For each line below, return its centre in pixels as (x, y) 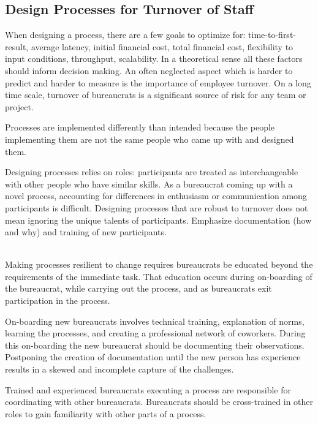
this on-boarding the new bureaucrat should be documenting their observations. (155, 345)
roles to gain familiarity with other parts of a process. (106, 413)
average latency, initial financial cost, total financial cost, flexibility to (162, 46)
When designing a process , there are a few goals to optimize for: (125, 35)
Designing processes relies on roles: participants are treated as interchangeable (152, 172)
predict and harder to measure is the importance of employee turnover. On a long (158, 82)
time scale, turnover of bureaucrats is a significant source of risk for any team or (156, 95)
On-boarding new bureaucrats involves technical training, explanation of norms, (155, 321)
